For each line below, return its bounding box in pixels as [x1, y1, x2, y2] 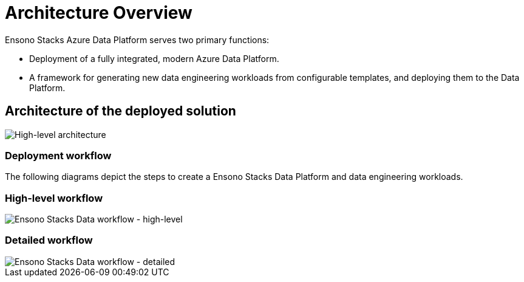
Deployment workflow [5, 149, 112, 162]
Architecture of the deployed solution [5, 103, 236, 119]
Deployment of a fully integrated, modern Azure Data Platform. [29, 53, 279, 64]
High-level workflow [5, 191, 103, 204]
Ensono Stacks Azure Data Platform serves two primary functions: [5, 34, 270, 45]
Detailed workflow [5, 234, 93, 247]
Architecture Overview [5, 2, 192, 23]
